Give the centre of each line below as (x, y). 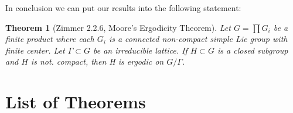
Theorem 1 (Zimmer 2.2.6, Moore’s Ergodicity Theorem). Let (118, 27)
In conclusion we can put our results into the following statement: (123, 8)
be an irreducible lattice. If (140, 50)
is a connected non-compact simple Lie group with (198, 39)
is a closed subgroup (253, 50)
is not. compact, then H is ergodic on (97, 61)
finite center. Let (35, 50)
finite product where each (50, 39)
